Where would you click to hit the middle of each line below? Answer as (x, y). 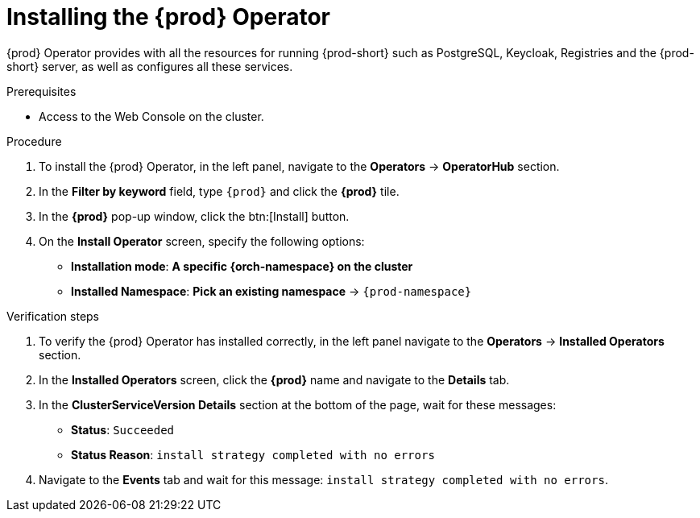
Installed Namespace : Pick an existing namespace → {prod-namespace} (271, 291)
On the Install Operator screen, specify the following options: (202, 241)
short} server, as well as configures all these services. (150, 66)
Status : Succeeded (123, 429)
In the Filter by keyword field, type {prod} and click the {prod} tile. (219, 191)
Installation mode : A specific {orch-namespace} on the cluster (242, 266)
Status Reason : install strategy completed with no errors (253, 454)
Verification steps (53, 316)
